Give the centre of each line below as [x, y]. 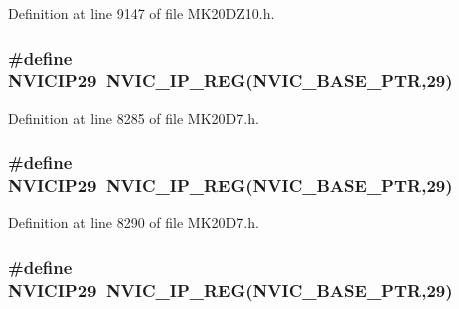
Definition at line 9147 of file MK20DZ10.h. [141, 13]
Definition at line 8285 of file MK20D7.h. [133, 117]
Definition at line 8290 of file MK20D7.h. [133, 222]
